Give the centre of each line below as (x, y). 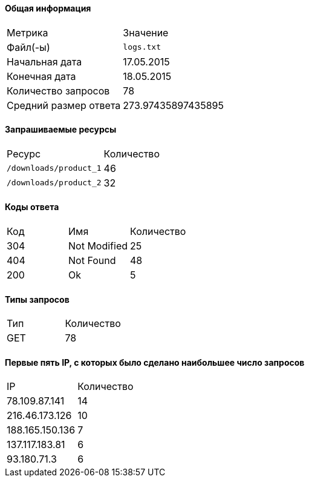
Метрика (28, 32)
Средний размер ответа (64, 105)
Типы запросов (37, 299)
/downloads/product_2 (54, 183)
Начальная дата (44, 61)
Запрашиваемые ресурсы (61, 130)
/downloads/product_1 (54, 168)
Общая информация (48, 8)
